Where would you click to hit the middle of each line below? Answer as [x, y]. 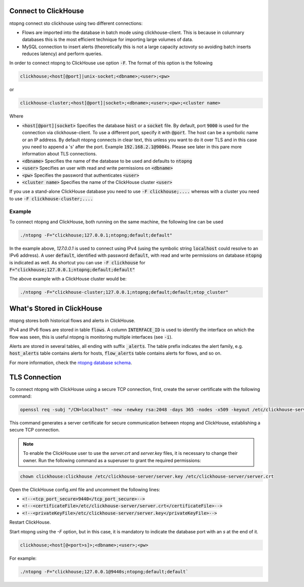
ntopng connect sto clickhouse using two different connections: [76, 23]
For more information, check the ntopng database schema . [71, 363]
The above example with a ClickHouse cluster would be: [68, 279]
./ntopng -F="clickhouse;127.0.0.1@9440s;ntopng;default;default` [104, 572]
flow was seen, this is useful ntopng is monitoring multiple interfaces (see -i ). [91, 337]
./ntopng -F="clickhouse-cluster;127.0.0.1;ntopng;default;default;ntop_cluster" [124, 292]
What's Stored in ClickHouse [56, 308]
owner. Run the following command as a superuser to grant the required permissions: [112, 460]
